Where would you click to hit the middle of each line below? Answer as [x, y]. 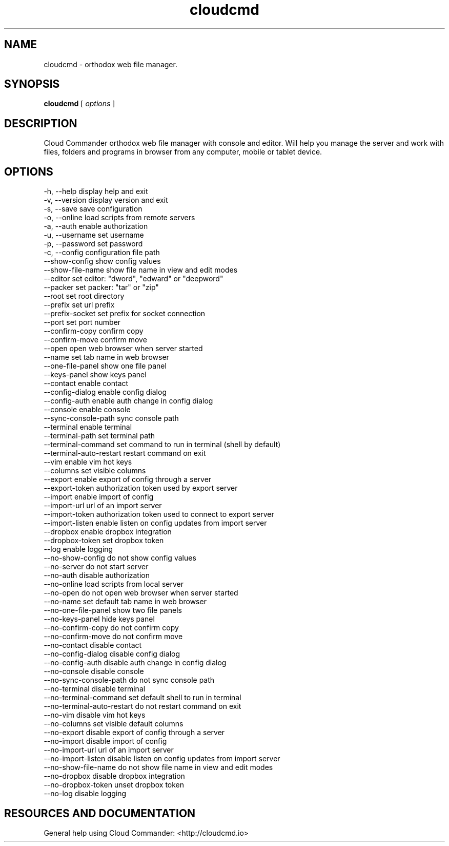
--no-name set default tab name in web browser [125, 602]
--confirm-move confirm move [95, 340]
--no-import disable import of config [105, 741]
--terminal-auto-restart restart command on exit [125, 453]
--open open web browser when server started [123, 349]
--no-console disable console [94, 671]
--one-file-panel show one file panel [105, 366]
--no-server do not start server [96, 567]
